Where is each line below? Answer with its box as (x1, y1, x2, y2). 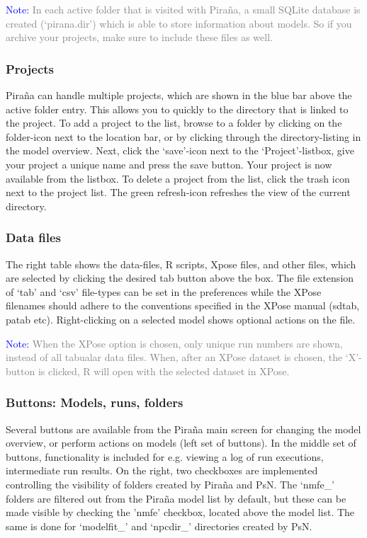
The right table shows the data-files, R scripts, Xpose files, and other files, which (6, 256, 356, 271)
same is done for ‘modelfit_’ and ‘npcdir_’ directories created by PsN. (6, 518, 312, 533)
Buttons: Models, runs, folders (6, 394, 183, 411)
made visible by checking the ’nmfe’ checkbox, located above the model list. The (6, 505, 355, 520)
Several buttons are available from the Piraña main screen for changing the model (6, 421, 361, 436)
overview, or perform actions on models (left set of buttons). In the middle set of (6, 435, 356, 450)
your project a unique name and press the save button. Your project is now (6, 156, 332, 171)
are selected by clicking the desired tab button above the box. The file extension (6, 270, 354, 285)
